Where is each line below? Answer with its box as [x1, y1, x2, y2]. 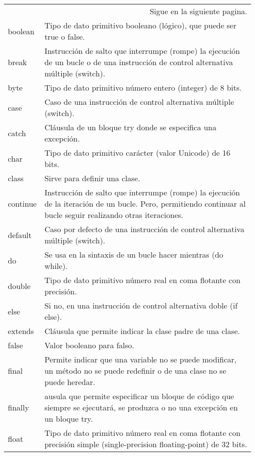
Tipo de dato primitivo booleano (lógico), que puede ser [44, 20, 237, 31]
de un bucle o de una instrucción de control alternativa [44, 56, 233, 68]
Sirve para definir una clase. [44, 172, 140, 184]
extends [8, 325, 34, 336]
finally [8, 402, 29, 413]
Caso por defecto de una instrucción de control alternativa [44, 223, 245, 235]
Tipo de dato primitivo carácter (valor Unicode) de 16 [44, 147, 230, 158]
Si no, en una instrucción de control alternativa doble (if [44, 300, 238, 311]
